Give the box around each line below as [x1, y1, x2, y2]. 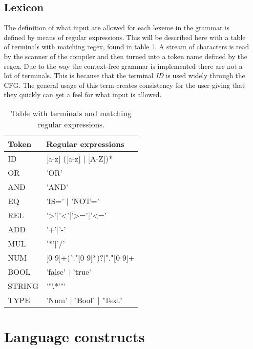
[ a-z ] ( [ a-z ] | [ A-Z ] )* [46, 152, 113, 164]
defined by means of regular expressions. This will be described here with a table [4, 32, 246, 42]
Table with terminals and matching [11, 107, 131, 119]
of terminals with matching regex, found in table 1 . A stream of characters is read [4, 41, 249, 52]
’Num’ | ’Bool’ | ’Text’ [46, 294, 122, 306]
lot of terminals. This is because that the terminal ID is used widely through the [4, 70, 245, 81]
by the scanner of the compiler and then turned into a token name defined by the [4, 51, 247, 61]
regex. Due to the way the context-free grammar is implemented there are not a [4, 61, 243, 71]
